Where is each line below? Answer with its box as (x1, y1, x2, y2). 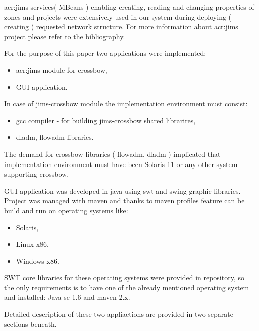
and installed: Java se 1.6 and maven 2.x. (4, 292, 130, 302)
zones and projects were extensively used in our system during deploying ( (4, 11, 232, 22)
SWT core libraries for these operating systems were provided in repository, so (4, 272, 244, 283)
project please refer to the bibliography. (4, 31, 125, 41)
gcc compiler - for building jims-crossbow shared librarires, (16, 115, 196, 125)
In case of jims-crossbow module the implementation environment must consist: (4, 98, 248, 109)
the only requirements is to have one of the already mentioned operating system (4, 282, 249, 292)
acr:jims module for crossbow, (16, 64, 107, 75)
